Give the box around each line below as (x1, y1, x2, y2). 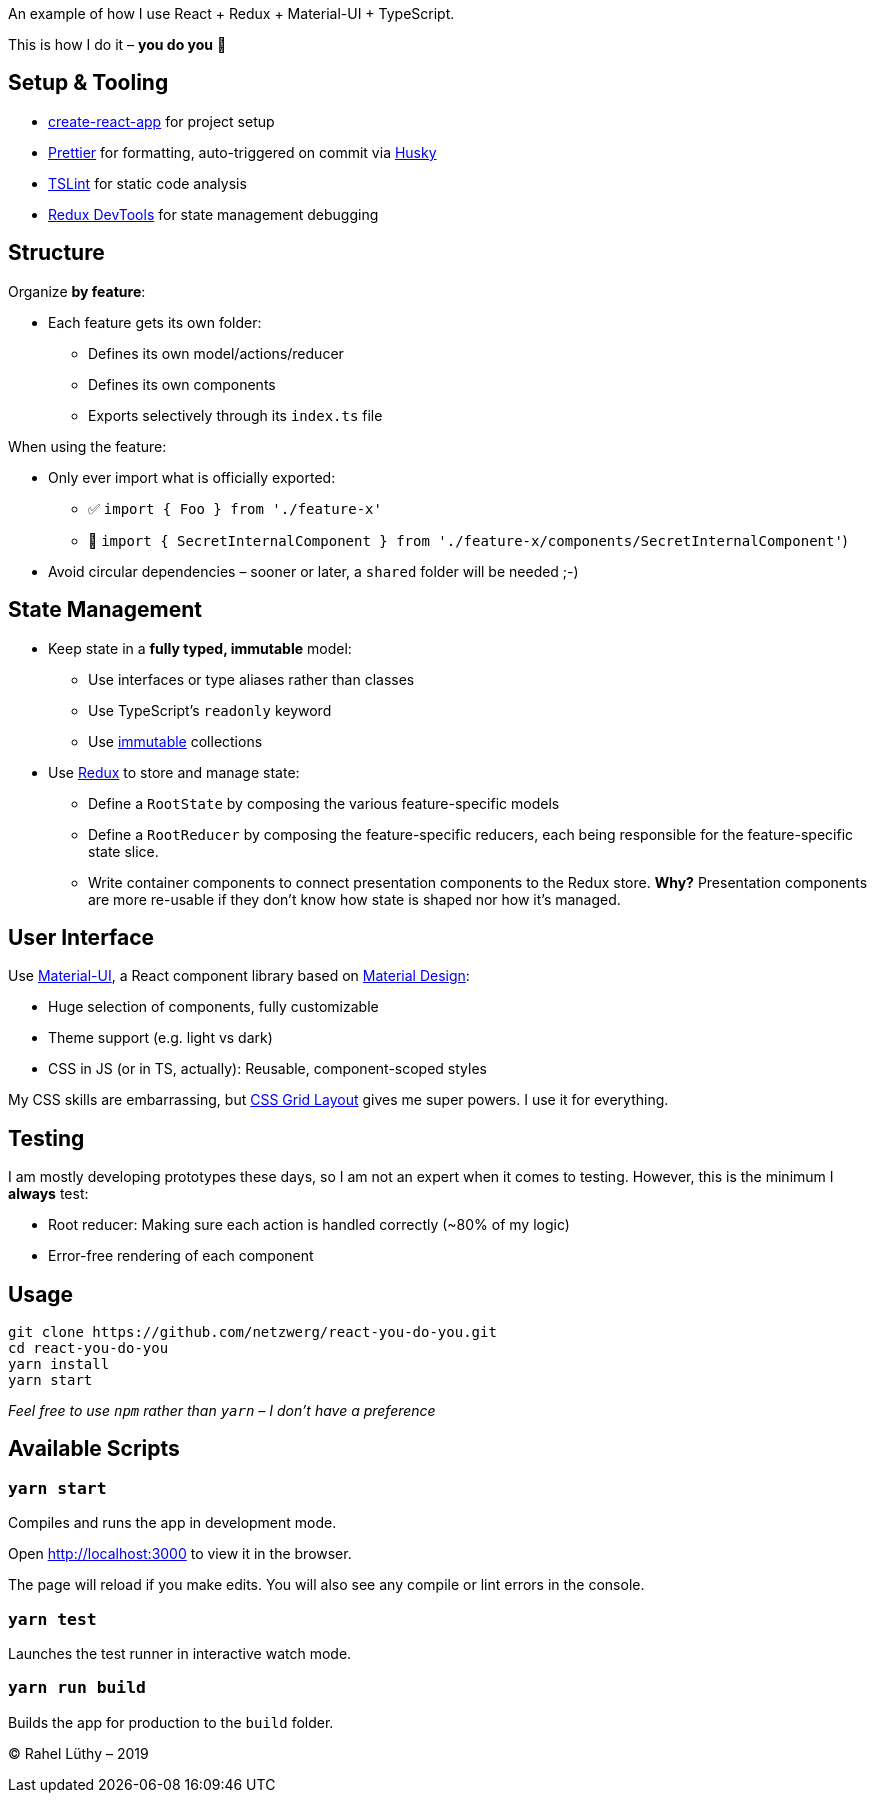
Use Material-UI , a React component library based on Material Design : (8, 967, 470, 985)
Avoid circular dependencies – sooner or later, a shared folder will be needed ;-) (48, 562, 579, 580)
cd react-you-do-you (8, 1340, 169, 1357)
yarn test (8, 1609, 97, 1629)
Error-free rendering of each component (48, 1247, 314, 1265)
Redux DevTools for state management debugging (48, 205, 379, 223)
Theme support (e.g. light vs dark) (48, 1029, 273, 1047)
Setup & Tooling (8, 70, 169, 96)
